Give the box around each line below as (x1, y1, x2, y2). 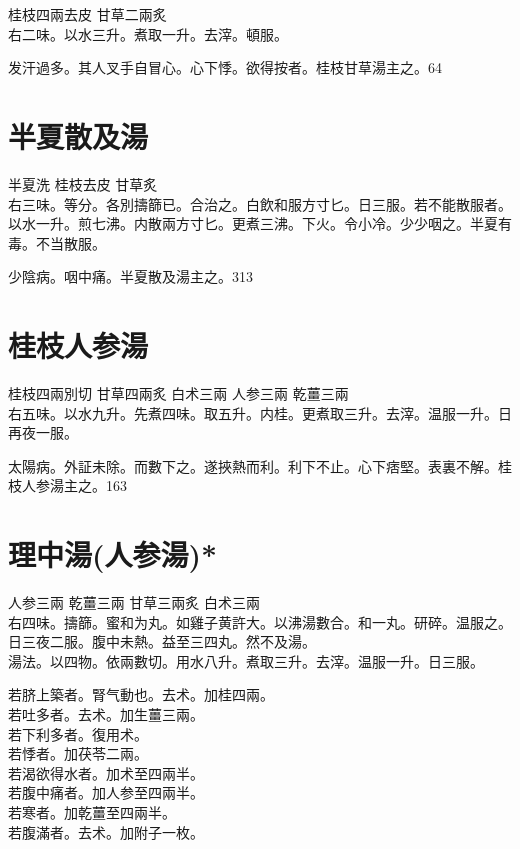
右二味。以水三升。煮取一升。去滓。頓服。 (8, 23, 288, 44)
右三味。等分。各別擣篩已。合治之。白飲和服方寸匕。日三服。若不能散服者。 (8, 193, 512, 214)
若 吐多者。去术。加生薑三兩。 (8, 704, 204, 725)
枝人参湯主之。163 (8, 475, 127, 496)
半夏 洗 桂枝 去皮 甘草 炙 (8, 173, 158, 194)
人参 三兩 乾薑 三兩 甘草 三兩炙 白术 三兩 (8, 592, 261, 613)
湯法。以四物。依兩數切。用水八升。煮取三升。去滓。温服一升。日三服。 (8, 650, 484, 671)
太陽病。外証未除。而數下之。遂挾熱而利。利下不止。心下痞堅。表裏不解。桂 (8, 455, 512, 476)
